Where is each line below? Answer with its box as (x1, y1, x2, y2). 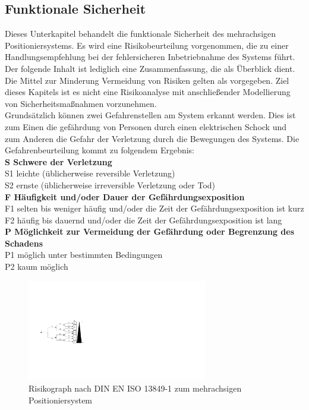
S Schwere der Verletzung (5, 155, 112, 168)
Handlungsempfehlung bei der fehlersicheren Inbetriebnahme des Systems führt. (5, 51, 295, 63)
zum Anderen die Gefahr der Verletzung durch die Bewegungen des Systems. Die (5, 132, 299, 144)
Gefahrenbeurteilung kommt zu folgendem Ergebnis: (5, 144, 195, 156)
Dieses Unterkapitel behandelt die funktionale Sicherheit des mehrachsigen (5, 27, 276, 40)
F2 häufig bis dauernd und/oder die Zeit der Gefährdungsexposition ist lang (5, 213, 282, 226)
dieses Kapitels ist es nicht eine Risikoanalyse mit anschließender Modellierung (5, 86, 291, 98)
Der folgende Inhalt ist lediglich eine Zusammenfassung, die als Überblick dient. (5, 62, 295, 74)
